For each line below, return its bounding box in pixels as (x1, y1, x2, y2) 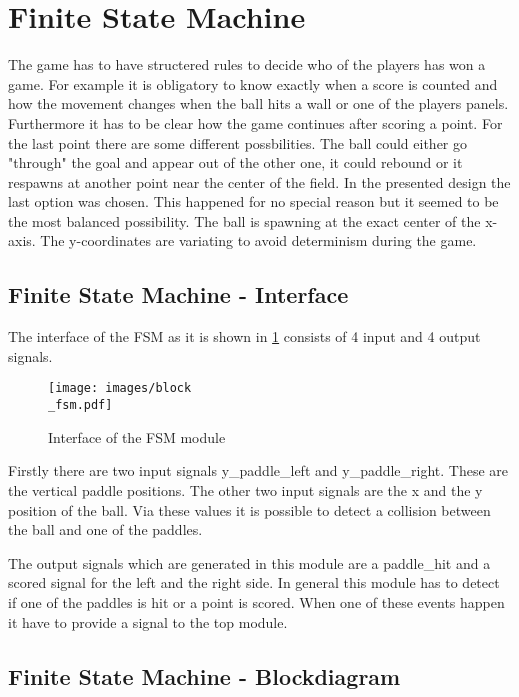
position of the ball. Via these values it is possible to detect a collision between (8, 499, 491, 520)
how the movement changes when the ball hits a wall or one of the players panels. (8, 93, 509, 114)
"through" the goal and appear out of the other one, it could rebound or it (8, 152, 463, 173)
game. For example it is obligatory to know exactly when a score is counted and (8, 73, 498, 94)
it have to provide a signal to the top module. (8, 611, 288, 632)
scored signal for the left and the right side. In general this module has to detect (8, 572, 500, 593)
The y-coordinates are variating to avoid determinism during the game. (40, 230, 477, 251)
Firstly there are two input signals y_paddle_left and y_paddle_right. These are (8, 460, 509, 481)
